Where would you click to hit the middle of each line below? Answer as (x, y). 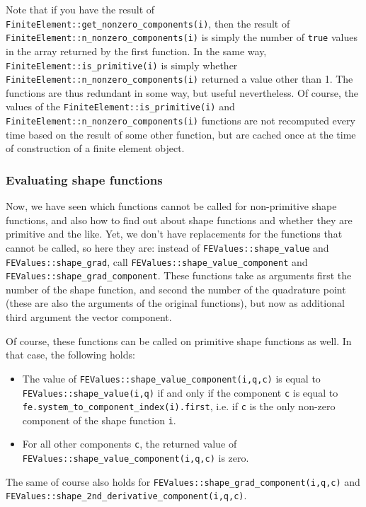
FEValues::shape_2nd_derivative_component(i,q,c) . (126, 495)
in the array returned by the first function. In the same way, (136, 51)
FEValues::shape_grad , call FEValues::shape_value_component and (157, 261)
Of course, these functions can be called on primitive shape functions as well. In (179, 340)
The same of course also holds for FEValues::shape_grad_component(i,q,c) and (183, 481)
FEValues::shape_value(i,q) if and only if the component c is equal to (180, 392)
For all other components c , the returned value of (130, 444)
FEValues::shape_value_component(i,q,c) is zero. (136, 458)
